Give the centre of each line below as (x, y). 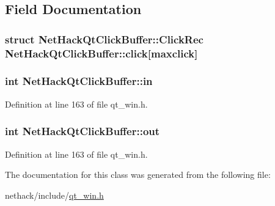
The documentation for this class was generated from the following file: (138, 175)
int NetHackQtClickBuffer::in (79, 81)
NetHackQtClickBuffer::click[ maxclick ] (101, 53)
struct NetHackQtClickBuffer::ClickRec (104, 39)
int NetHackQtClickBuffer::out (82, 131)
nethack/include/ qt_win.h (54, 195)
